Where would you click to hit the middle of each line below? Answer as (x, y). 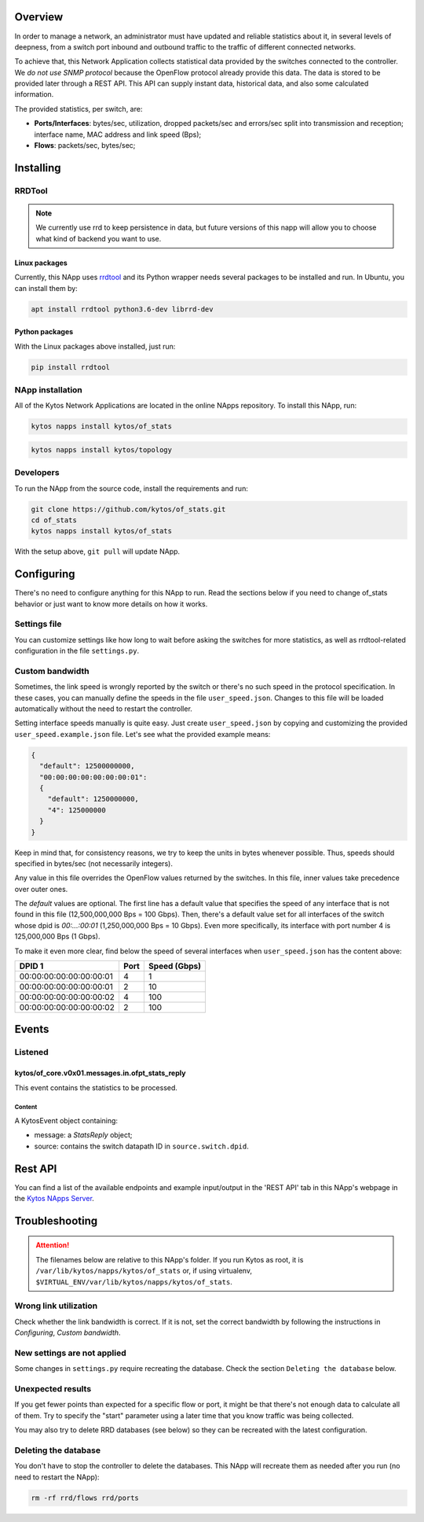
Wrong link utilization (56, 1306)
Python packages (44, 332)
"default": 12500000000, (87, 766)
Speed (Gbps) (175, 966)
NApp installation (48, 389)
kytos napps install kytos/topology (102, 450)
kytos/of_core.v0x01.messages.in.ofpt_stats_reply (100, 1073)
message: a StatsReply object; (83, 1135)
